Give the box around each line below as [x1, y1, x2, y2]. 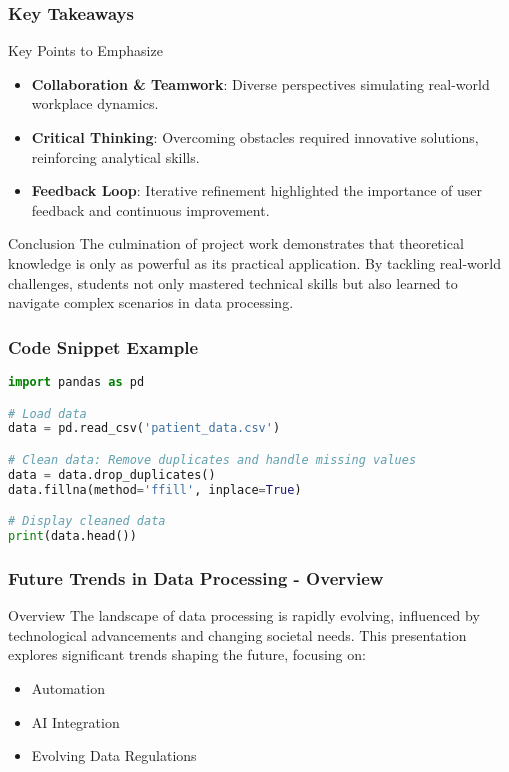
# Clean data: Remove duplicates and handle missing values [8, 452, 417, 467]
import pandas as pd [8, 374, 145, 389]
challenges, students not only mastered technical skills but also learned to [8, 272, 458, 293]
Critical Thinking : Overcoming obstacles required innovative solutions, [31, 127, 479, 147]
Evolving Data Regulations [31, 745, 197, 766]
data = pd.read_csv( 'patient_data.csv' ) [8, 421, 281, 436]
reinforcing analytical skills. [31, 146, 200, 167]
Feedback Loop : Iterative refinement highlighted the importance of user [31, 180, 482, 201]
